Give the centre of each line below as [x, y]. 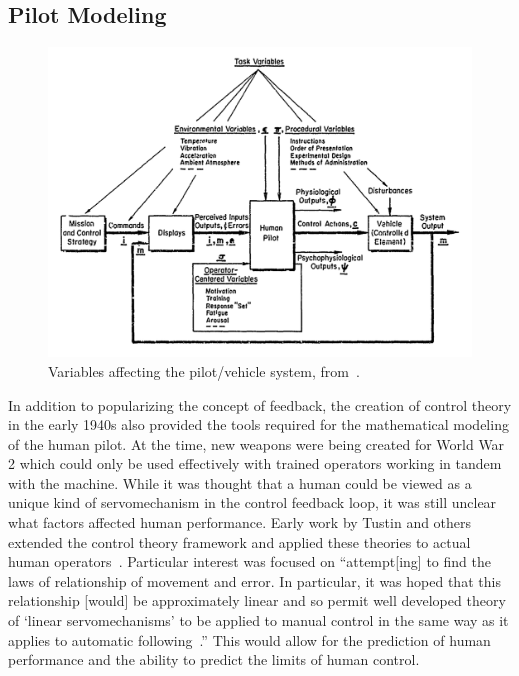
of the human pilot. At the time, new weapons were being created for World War [256, 443]
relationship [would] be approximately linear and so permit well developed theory [257, 600]
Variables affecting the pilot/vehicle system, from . [204, 370]
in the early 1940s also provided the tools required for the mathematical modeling [258, 424]
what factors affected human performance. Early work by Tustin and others [240, 522]
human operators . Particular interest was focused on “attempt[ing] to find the [249, 561]
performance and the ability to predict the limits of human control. [214, 659]
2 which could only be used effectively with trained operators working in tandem [255, 463]
